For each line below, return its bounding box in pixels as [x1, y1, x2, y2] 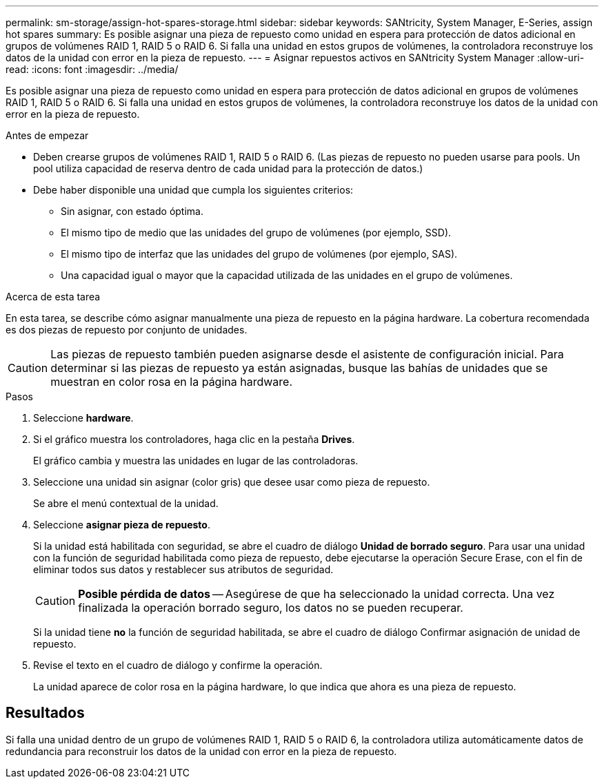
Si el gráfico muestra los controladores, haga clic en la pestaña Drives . [33, 433, 355, 445]
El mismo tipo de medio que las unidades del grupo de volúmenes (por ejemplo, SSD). [61, 227, 452, 238]
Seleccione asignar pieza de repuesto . [33, 519, 210, 530]
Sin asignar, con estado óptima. [61, 205, 203, 217]
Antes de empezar [6, 130, 89, 141]
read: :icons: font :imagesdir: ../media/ [6, 63, 179, 75]
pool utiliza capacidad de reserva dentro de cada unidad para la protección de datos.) [33, 163, 423, 174]
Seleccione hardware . [33, 412, 134, 424]
